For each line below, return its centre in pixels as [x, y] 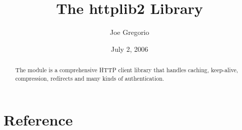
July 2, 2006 [129, 49]
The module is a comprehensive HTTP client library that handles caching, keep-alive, [127, 70]
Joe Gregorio [129, 32]
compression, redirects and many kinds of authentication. [90, 78]
